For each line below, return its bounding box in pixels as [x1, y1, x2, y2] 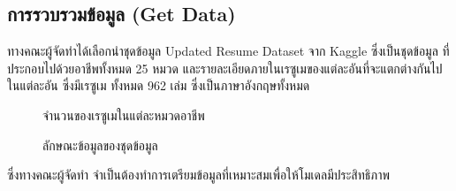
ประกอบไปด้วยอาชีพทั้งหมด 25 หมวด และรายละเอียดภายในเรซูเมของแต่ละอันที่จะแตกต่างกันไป [7, 58, 443, 77]
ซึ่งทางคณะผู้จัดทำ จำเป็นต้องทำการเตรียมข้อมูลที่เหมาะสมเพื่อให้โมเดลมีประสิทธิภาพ [7, 165, 391, 184]
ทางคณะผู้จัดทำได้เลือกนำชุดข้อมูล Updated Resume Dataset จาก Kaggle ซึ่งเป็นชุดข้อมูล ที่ [7, 42, 450, 60]
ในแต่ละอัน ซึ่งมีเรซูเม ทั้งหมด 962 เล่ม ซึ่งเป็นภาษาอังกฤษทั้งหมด [7, 76, 310, 95]
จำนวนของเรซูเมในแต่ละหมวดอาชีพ [42, 105, 205, 124]
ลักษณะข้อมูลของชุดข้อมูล [42, 135, 158, 154]
